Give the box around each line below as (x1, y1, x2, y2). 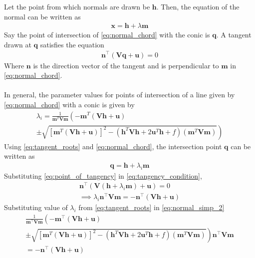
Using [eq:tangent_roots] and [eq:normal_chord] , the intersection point (4, 141, 222, 151)
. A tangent (216, 29, 252, 40)
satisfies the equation (40, 39, 104, 49)
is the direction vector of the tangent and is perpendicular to (33, 60, 219, 70)
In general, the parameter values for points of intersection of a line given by (4, 89, 235, 100)
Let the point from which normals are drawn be (4, 1, 150, 11)
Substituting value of (4, 202, 68, 213)
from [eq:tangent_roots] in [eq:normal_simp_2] (78, 202, 225, 213)
